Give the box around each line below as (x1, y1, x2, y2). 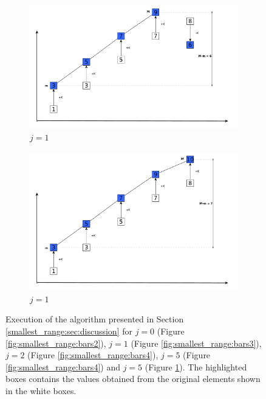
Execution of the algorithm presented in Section (5, 313, 184, 325)
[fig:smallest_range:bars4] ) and (5, 360, 120, 373)
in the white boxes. (5, 384, 77, 397)
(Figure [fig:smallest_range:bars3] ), (131, 336, 262, 349)
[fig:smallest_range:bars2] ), (5, 336, 106, 349)
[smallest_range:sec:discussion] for (5, 325, 132, 338)
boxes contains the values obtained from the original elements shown (5, 372, 261, 385)
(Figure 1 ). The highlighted (145, 360, 247, 373)
